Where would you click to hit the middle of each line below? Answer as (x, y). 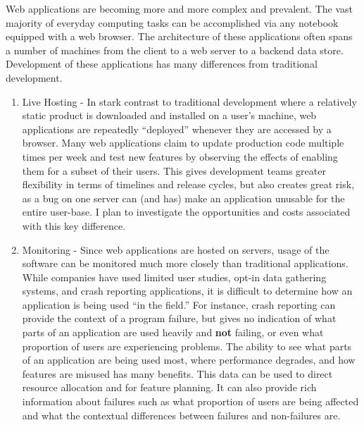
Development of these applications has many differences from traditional (162, 64)
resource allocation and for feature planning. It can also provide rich (169, 387)
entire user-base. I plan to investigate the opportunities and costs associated (186, 212)
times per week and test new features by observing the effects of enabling (180, 156)
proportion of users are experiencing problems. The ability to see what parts (187, 346)
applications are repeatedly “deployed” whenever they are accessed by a (177, 129)
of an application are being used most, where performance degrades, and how (189, 360)
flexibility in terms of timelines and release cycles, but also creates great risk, (188, 184)
